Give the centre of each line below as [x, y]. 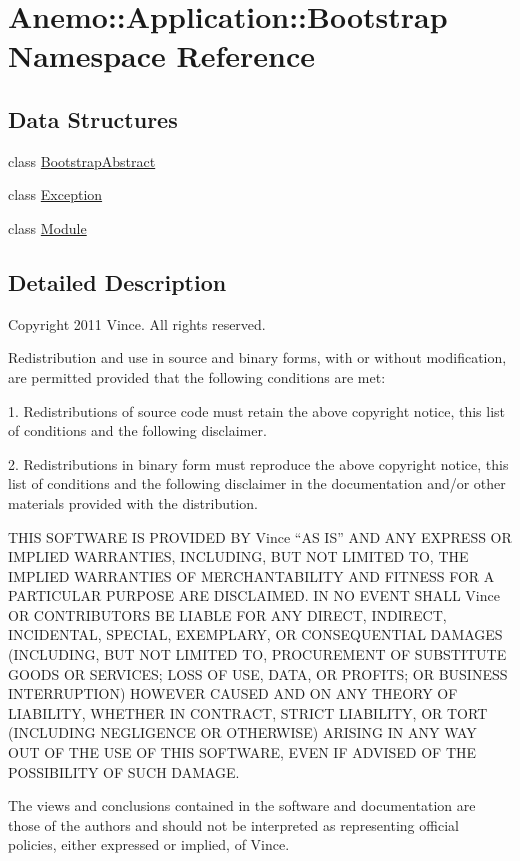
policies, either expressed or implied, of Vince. [149, 844]
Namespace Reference [161, 55]
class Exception [55, 194]
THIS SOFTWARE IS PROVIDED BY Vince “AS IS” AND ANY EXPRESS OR [260, 536]
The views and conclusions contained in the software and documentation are [242, 805]
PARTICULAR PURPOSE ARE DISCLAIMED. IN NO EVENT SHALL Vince [254, 595]
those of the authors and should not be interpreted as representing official [233, 824]
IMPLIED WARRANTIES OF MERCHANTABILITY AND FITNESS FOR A [251, 575]
